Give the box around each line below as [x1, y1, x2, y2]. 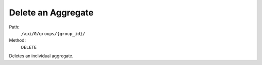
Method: [9, 38, 26, 43]
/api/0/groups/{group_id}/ [21, 31, 85, 36]
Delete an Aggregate [9, 7, 94, 18]
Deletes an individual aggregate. [9, 53, 74, 59]
